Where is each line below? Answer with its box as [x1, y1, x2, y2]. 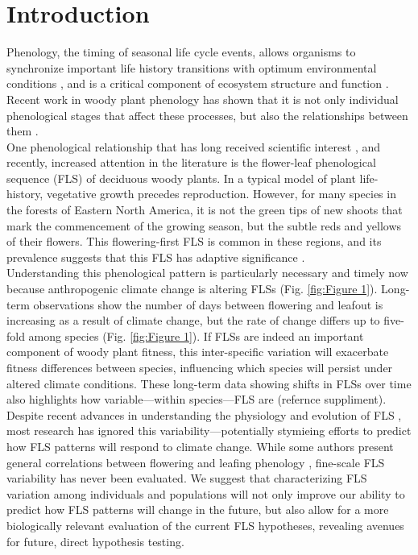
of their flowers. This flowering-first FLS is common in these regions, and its [6, 233, 382, 250]
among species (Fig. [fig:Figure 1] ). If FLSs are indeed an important [28, 327, 364, 344]
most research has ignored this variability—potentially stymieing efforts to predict [6, 422, 412, 439]
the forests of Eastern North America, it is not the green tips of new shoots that [6, 201, 403, 218]
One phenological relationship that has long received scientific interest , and [6, 138, 380, 155]
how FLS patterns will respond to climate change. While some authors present [6, 437, 394, 454]
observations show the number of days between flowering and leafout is [33, 296, 383, 313]
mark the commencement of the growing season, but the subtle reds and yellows [6, 217, 402, 234]
